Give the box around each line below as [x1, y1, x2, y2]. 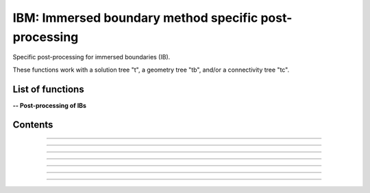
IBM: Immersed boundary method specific [12, 10, 258, 25]
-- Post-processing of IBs [12, 101, 87, 109]
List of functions [12, 83, 85, 95]
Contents [12, 119, 53, 131]
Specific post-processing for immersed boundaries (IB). [12, 53, 171, 61]
